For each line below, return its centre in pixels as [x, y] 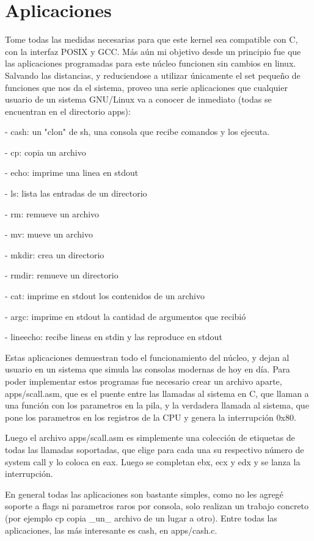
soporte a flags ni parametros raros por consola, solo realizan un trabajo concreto [157, 506]
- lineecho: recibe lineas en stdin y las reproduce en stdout [114, 337]
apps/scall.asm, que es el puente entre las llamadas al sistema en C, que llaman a [157, 393]
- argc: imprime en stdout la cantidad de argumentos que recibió [126, 316]
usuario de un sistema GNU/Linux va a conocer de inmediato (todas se [138, 99]
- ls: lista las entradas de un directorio [76, 193]
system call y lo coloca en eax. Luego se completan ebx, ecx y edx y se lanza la [153, 461]
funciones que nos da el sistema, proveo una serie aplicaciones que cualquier [146, 87]
